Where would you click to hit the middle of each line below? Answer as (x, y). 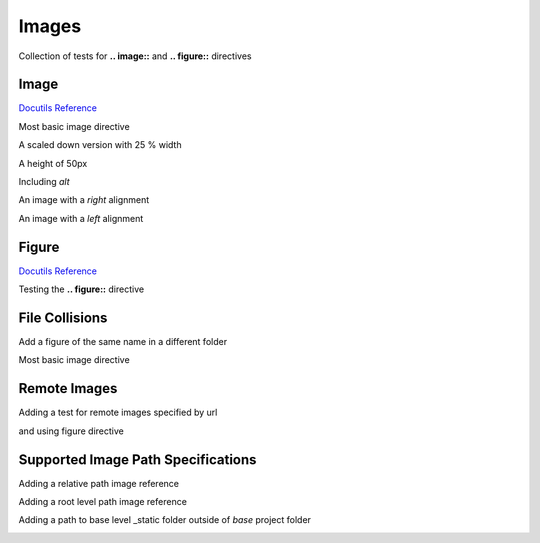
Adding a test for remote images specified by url (118, 412)
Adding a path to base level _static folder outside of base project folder (165, 520)
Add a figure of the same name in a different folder (123, 341)
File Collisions (63, 317)
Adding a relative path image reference (99, 483)
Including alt (44, 182)
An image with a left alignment (81, 218)
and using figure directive (71, 431)
